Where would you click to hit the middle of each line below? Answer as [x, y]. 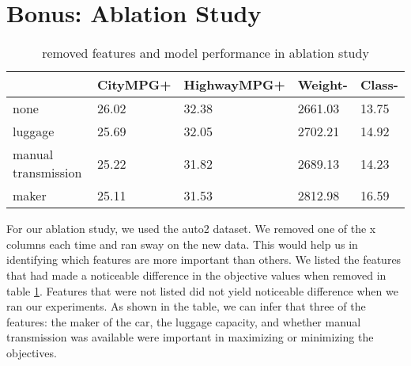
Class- [379, 85]
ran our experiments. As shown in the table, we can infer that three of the [186, 306]
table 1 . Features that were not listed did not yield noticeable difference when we [202, 290]
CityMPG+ [134, 85]
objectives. [32, 352]
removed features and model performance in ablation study [205, 53]
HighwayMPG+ [234, 85]
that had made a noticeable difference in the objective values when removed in [196, 274]
